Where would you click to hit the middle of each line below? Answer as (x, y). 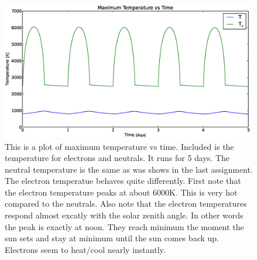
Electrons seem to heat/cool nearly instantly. (85, 249)
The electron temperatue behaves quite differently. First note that (123, 181)
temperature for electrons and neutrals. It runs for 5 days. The (117, 158)
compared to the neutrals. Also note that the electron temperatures (126, 203)
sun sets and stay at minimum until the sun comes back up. (112, 238)
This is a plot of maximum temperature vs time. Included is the (119, 146)
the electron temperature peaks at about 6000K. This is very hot (121, 192)
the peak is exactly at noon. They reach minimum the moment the (124, 226)
